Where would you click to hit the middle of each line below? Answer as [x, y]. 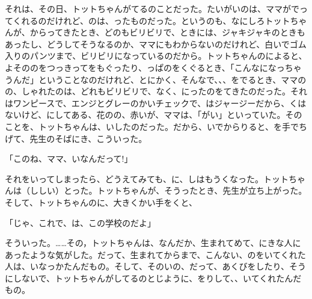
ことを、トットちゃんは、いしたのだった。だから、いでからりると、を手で [152, 126]
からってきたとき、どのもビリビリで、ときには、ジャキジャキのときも [167, 32]
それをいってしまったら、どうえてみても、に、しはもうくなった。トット [147, 178]
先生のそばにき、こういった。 [88, 138]
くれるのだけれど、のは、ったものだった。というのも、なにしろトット [151, 20]
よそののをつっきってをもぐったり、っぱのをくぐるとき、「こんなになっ [145, 67]
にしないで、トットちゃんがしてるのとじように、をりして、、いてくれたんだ [153, 278]
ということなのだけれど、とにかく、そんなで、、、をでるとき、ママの [172, 79]
